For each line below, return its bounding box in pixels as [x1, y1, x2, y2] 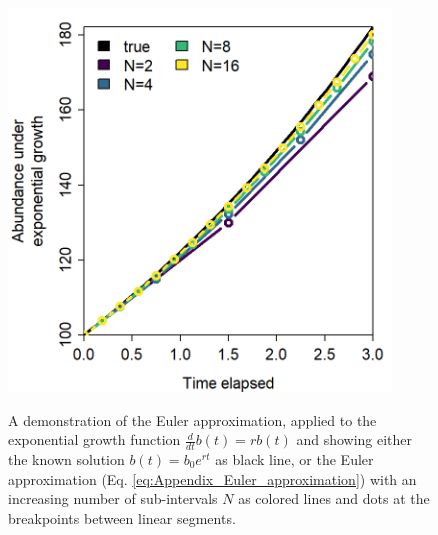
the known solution [8, 449, 125, 470]
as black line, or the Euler [215, 449, 374, 470]
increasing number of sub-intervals [8, 488, 218, 509]
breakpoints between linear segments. [8, 507, 236, 528]
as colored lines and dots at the [238, 488, 430, 509]
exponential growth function [8, 429, 181, 450]
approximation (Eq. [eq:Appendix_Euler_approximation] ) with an [8, 468, 417, 489]
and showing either [296, 429, 413, 450]
